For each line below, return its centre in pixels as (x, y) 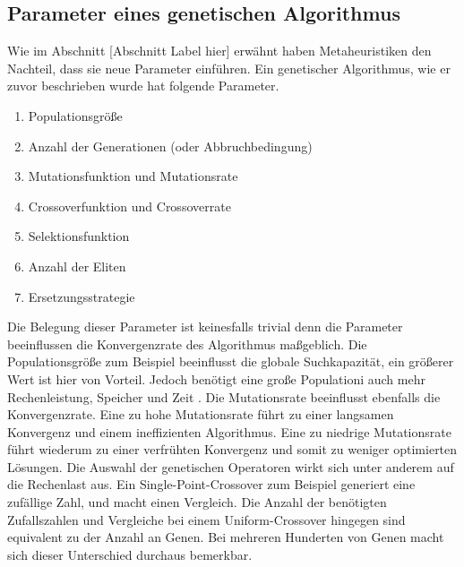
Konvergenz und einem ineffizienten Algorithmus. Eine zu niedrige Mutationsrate (229, 431)
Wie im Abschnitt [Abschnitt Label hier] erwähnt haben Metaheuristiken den (219, 51)
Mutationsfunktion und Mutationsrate (133, 176)
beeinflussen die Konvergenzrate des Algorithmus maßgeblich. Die (187, 344)
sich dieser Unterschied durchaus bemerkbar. (130, 554)
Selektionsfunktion (79, 236)
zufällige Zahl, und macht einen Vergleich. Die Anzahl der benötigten (197, 502)
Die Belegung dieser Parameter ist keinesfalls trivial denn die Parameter (205, 326)
